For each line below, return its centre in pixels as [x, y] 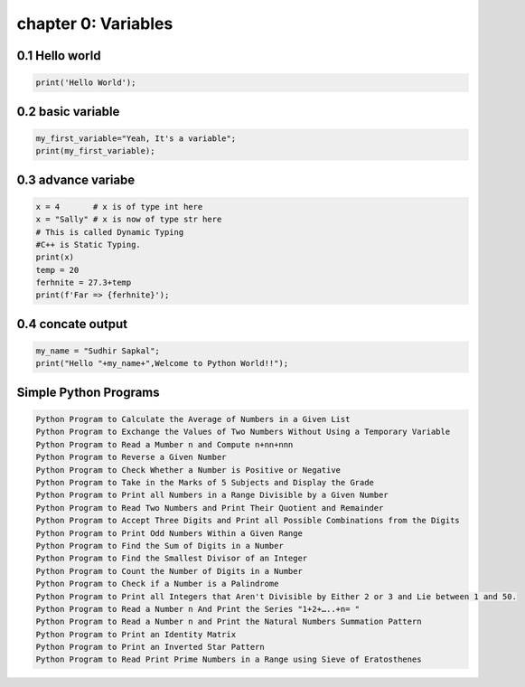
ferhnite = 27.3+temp [84, 283]
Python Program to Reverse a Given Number [131, 457]
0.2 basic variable [68, 112]
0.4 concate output [72, 324]
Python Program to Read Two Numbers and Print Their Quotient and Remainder [210, 508]
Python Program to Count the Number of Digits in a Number [169, 571]
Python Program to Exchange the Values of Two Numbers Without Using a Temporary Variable [243, 432]
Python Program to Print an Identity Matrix [136, 634]
